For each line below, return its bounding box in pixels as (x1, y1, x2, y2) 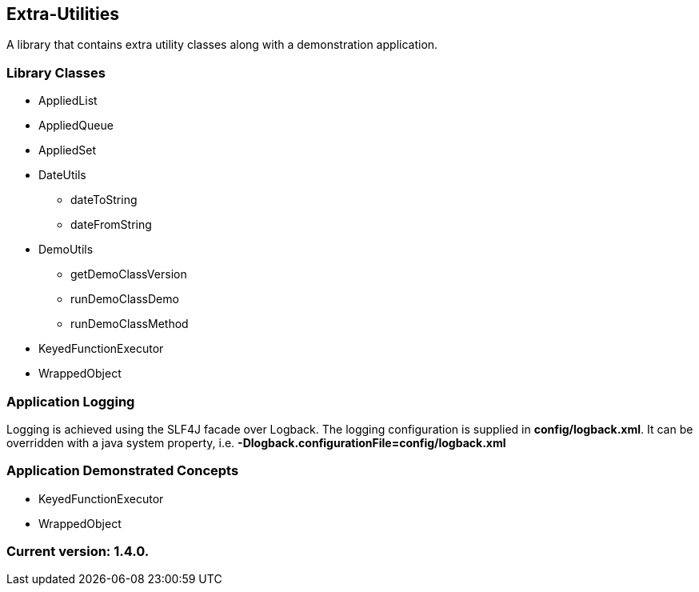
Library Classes (6, 64, 106, 81)
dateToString (70, 193, 138, 207)
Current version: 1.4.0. (6, 543, 150, 560)
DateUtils (38, 168, 86, 182)
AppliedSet (38, 143, 97, 158)
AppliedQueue (38, 118, 114, 133)
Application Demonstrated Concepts (6, 462, 239, 479)
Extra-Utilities (6, 4, 119, 24)
